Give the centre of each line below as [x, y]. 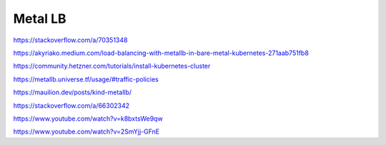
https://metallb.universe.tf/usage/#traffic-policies [86, 79]
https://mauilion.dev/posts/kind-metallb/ [73, 92]
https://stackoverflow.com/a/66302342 [71, 105]
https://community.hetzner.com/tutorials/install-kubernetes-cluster [112, 66]
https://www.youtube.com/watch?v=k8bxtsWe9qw [88, 119]
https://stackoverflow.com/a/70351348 [70, 40]
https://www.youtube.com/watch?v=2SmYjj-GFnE [86, 131]
